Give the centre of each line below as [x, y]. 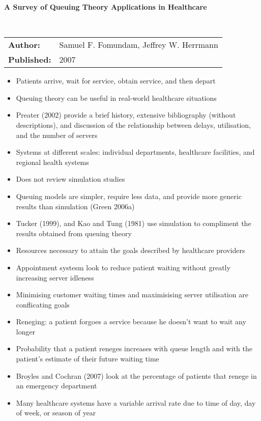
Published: [30, 60]
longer [26, 331]
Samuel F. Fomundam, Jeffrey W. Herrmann [139, 45]
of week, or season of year [56, 413]
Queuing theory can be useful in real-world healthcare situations [116, 97]
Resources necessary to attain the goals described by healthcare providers [130, 250]
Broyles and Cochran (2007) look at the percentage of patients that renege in [136, 375]
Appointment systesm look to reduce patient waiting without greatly [123, 267]
